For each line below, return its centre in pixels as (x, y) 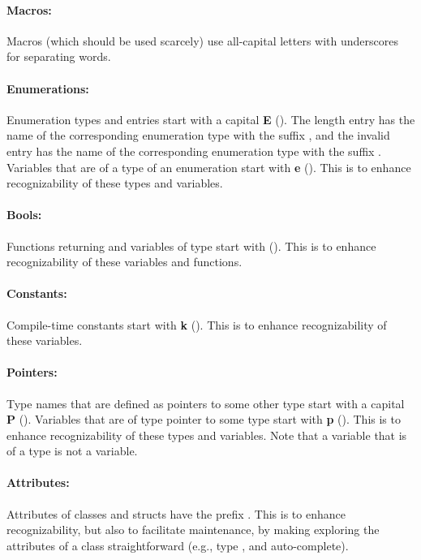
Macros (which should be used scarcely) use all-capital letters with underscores (202, 40)
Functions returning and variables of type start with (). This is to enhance (191, 246)
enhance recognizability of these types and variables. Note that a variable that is (207, 435)
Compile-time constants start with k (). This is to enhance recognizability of (197, 324)
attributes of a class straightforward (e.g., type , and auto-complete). (178, 545)
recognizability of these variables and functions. (125, 262)
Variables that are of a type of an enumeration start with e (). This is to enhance (209, 167)
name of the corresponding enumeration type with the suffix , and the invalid (198, 135)
